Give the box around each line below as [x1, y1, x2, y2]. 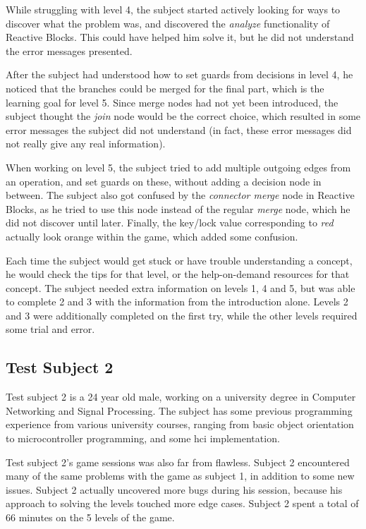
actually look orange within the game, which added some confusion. [6, 229, 298, 243]
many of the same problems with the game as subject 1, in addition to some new [6, 468, 355, 483]
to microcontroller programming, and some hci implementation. [6, 431, 280, 446]
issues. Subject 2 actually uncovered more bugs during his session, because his [6, 482, 343, 497]
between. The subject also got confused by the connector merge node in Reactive [6, 188, 355, 202]
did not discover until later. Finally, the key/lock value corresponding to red [6, 215, 334, 230]
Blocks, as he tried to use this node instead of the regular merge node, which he [6, 201, 350, 216]
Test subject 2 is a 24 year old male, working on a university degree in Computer [6, 389, 356, 404]
